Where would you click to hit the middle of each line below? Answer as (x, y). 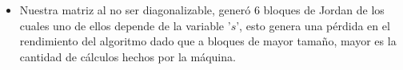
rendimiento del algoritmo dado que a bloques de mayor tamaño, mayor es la (208, 41)
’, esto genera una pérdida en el (313, 25)
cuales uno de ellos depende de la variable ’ (125, 25)
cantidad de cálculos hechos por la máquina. (128, 56)
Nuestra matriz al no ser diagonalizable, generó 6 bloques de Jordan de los (202, 10)
